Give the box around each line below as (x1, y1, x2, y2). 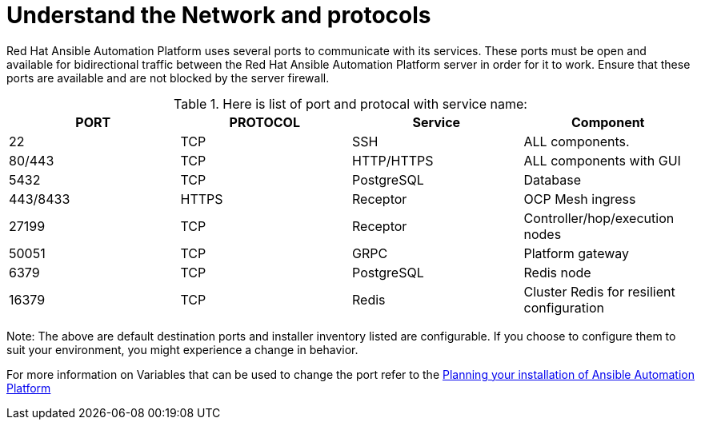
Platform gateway (523, 245, 630, 261)
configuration (523, 299, 604, 316)
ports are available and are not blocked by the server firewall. (6, 70, 330, 85)
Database (523, 171, 582, 188)
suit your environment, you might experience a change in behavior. (6, 342, 359, 356)
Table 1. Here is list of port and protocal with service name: (174, 95, 527, 112)
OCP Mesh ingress (523, 190, 636, 207)
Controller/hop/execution (523, 209, 675, 226)
